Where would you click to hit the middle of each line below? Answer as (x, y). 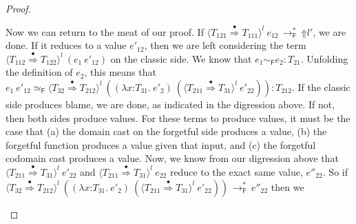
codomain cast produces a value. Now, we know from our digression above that (172, 158)
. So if (335, 171)
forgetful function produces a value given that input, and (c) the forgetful (161, 144)
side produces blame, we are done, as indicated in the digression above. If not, (170, 104)
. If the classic (321, 86)
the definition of (39, 72)
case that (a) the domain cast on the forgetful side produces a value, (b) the (166, 131)
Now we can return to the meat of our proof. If (105, 31)
